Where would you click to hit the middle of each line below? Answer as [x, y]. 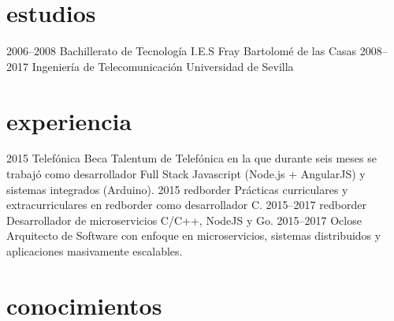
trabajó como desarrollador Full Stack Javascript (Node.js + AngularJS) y [186, 174]
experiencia [69, 120]
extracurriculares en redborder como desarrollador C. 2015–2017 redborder [186, 205]
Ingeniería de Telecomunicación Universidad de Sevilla [163, 66]
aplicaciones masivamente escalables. [95, 251]
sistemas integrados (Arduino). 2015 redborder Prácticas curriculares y [177, 189]
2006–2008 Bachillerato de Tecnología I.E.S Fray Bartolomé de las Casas [182, 51]
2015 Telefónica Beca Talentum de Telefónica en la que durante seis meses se [191, 158]
